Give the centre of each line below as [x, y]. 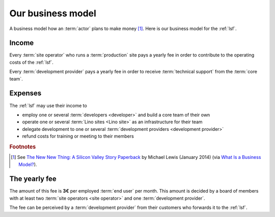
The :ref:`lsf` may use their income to [48, 105]
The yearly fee [33, 179]
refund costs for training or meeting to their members [78, 136]
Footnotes [23, 147]
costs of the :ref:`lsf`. [31, 62]
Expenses [25, 93]
